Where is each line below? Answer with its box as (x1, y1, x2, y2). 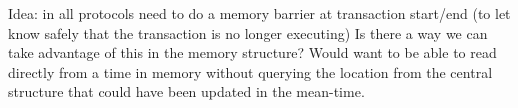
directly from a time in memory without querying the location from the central (8, 61, 493, 82)
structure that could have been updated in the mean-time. (8, 81, 365, 102)
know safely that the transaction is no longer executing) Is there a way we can (8, 22, 488, 43)
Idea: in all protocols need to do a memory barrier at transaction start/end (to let (8, 3, 511, 23)
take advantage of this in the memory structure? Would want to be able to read (8, 42, 497, 63)
